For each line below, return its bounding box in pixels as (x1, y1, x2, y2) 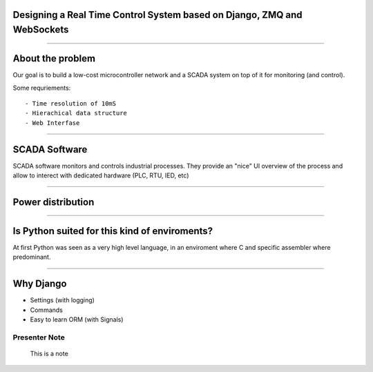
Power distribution (12, 196, 95, 208)
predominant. (12, 253, 51, 262)
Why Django (12, 278, 67, 290)
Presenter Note (12, 332, 65, 342)
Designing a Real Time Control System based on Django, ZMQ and (12, 9, 303, 21)
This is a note (30, 349, 68, 358)
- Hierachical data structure (25, 109, 128, 117)
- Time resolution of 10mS (25, 99, 117, 107)
